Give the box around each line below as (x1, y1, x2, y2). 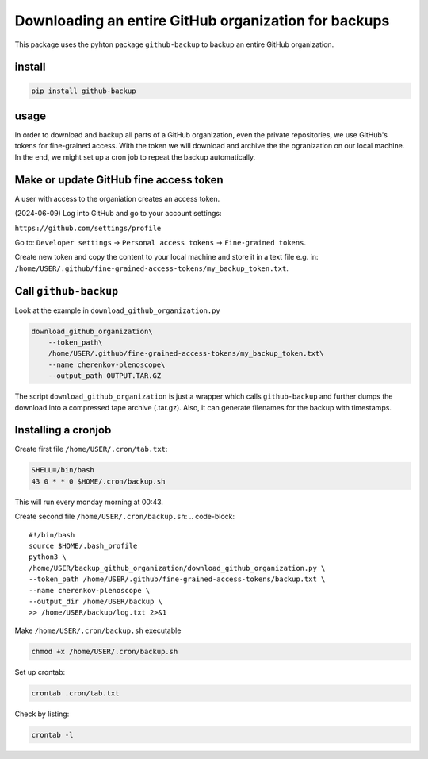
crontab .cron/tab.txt (31, 688, 120, 698)
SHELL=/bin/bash (31, 465, 95, 475)
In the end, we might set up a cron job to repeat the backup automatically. (14, 152, 256, 162)
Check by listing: (14, 709, 70, 719)
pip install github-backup (31, 86, 136, 95)
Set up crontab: (14, 667, 66, 676)
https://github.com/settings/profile (14, 223, 162, 233)
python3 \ (29, 553, 67, 561)
